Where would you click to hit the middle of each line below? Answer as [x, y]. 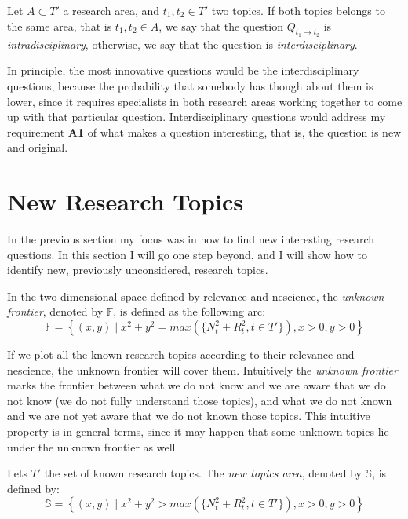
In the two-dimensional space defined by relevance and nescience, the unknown [196, 296]
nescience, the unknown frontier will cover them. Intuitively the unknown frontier [202, 369]
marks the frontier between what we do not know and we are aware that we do [197, 385]
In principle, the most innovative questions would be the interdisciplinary [183, 70]
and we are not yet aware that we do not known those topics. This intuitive [189, 416]
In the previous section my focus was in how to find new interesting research [191, 239]
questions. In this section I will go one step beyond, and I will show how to [187, 254]
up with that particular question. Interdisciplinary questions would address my [197, 117]
